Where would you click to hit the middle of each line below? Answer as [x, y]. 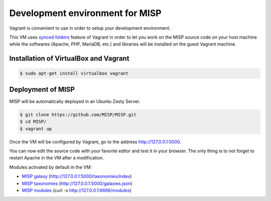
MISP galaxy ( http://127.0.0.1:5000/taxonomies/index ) [77, 176]
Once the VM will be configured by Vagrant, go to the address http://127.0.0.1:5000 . [95, 142]
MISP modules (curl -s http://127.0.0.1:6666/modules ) [77, 190]
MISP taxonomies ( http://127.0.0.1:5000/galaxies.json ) [77, 183]
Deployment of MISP [42, 89]
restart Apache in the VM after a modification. [56, 158]
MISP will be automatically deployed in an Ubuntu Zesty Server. [75, 101]
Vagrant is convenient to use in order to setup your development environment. [90, 28]
